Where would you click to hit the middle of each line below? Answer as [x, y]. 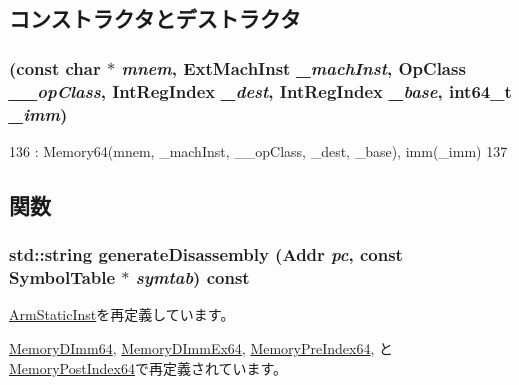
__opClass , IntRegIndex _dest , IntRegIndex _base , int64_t [260, 90]
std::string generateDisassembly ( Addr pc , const [206, 254]
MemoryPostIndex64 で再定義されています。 [148, 367]
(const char [55, 67]
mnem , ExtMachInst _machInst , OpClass [293, 67]
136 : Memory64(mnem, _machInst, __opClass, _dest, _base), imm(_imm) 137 [258, 150]
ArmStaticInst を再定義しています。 [122, 314]
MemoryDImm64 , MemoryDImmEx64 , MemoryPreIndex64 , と [201, 347]
